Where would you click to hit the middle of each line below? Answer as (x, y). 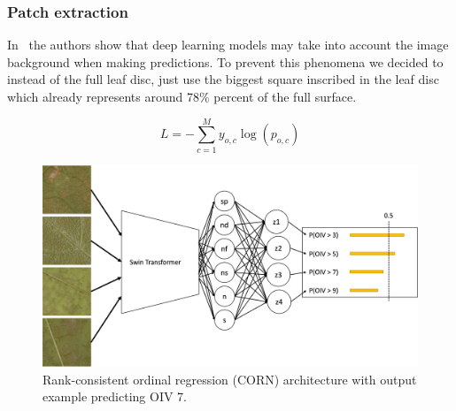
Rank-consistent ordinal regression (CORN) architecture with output (230, 379)
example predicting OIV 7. (115, 396)
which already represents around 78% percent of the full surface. (182, 96)
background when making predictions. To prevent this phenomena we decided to (225, 61)
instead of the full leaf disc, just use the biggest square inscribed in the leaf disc (223, 79)
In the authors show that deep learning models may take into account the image (228, 45)
